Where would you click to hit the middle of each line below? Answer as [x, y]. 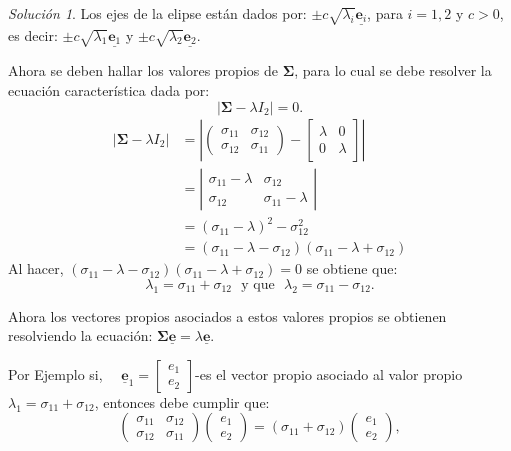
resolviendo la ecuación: [80, 335]
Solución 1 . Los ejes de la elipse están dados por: [157, 13]
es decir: [33, 34]
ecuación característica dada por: [109, 89]
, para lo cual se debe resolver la [393, 70]
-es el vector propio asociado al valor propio [329, 373]
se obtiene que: [352, 268]
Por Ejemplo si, [55, 373]
